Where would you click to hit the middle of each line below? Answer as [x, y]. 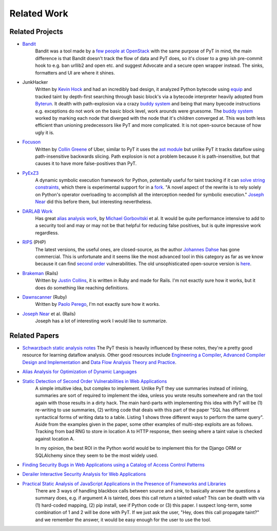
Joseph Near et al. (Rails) [49, 314]
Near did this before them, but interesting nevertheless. [94, 202]
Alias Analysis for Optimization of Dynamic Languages [80, 372]
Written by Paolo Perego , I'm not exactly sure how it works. [97, 304]
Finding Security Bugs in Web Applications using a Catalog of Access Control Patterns [113, 465]
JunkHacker [35, 82]
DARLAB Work [37, 211]
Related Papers [34, 335]
